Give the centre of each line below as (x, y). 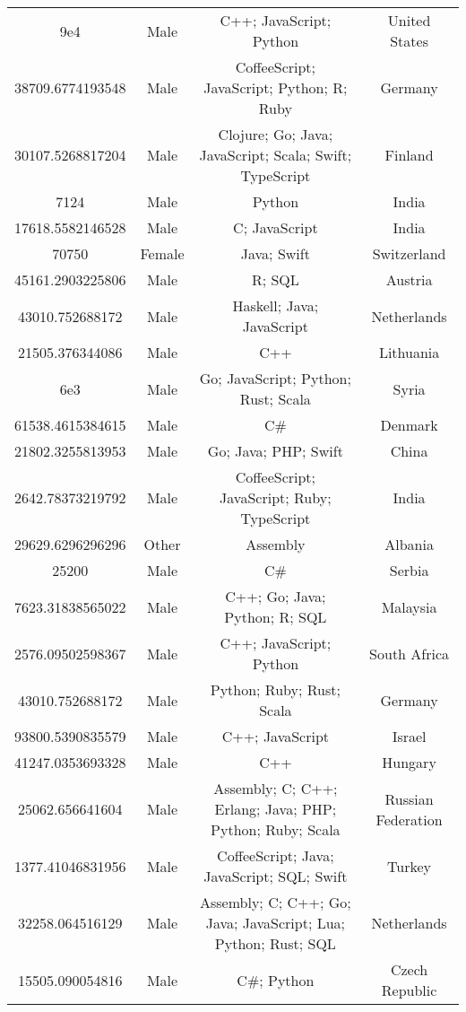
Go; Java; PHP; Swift (275, 451)
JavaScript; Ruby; (276, 497)
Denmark (409, 425)
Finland (409, 155)
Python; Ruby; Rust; (275, 689)
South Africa (410, 653)
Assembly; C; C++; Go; (275, 902)
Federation (409, 819)
